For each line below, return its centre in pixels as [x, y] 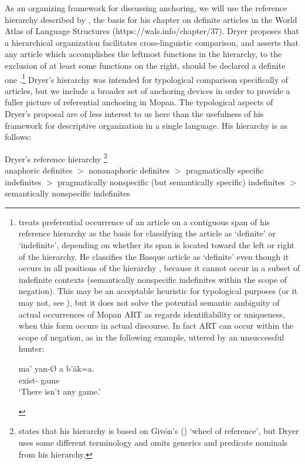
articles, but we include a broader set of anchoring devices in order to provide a [148, 90]
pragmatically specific [225, 170]
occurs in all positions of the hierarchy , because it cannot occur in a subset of [159, 268]
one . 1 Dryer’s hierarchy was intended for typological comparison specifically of [146, 78]
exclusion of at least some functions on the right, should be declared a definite [145, 65]
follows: [18, 137]
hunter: [31, 348]
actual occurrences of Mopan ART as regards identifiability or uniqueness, [152, 314]
